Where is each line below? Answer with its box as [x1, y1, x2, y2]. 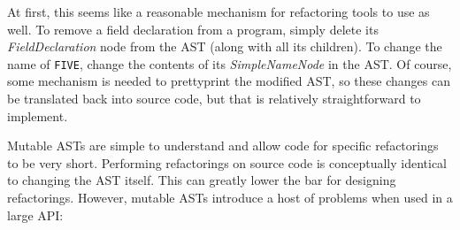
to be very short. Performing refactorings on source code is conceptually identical [7, 153, 447, 172]
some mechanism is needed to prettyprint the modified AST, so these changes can [7, 72, 450, 90]
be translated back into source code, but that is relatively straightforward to [7, 89, 421, 108]
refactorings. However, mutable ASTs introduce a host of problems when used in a [7, 188, 453, 206]
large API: [7, 205, 64, 224]
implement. [7, 106, 68, 125]
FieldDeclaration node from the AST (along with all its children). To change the [7, 37, 442, 56]
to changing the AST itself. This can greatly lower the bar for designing [7, 171, 396, 189]
